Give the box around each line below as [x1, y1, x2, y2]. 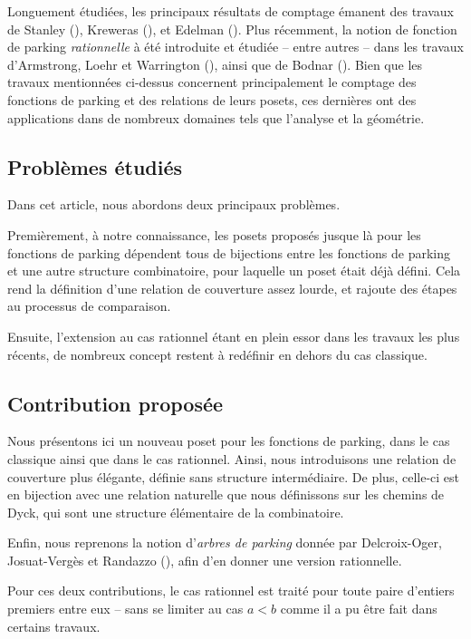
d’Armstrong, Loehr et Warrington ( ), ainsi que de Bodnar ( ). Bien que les [7, 54, 423, 73]
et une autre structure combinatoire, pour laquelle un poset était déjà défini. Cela [7, 261, 461, 280]
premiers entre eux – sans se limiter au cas [7, 599, 244, 618]
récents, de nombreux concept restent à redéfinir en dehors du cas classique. [7, 344, 428, 363]
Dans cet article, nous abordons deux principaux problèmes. [7, 195, 341, 214]
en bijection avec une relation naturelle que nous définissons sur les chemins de [7, 485, 445, 504]
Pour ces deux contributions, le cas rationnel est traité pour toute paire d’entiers [7, 581, 455, 600]
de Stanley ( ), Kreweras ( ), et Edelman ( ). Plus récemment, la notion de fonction [7, 19, 457, 38]
